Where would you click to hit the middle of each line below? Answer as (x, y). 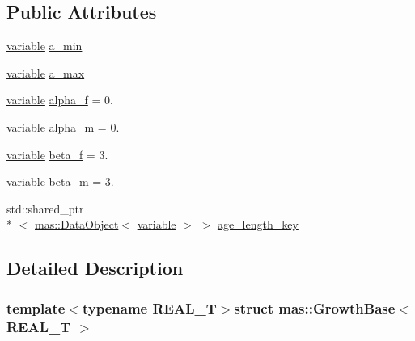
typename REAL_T (149, 307)
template (36, 307)
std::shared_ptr (45, 208)
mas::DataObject (77, 224)
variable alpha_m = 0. (63, 126)
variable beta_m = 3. (60, 181)
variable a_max (46, 72)
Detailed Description (95, 268)
